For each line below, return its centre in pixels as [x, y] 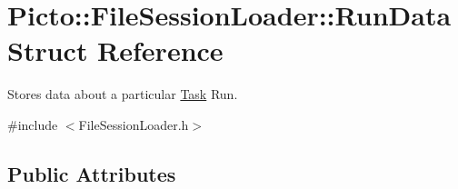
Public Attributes [92, 173]
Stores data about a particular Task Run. [123, 94]
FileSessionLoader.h [134, 124]
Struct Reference [115, 50]
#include [33, 124]
